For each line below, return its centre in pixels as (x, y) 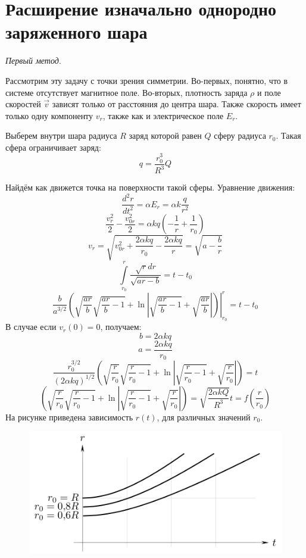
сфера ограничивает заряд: (53, 147)
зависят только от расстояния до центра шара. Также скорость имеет (177, 104)
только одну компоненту (49, 115)
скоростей (23, 104)
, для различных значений (204, 417)
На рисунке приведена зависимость (69, 417)
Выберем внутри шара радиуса (61, 135)
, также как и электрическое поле (163, 115)
